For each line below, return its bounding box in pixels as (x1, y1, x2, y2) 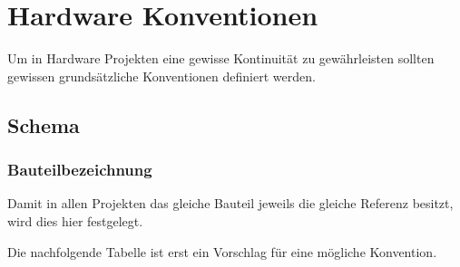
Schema (7, 110, 80, 138)
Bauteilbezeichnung (7, 158, 152, 181)
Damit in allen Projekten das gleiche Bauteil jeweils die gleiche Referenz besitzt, (7, 194, 454, 213)
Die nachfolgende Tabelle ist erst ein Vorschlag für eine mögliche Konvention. (7, 242, 437, 261)
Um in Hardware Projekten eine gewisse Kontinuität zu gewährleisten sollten (7, 49, 435, 68)
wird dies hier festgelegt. (7, 211, 143, 230)
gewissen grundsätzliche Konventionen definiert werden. (7, 66, 316, 85)
